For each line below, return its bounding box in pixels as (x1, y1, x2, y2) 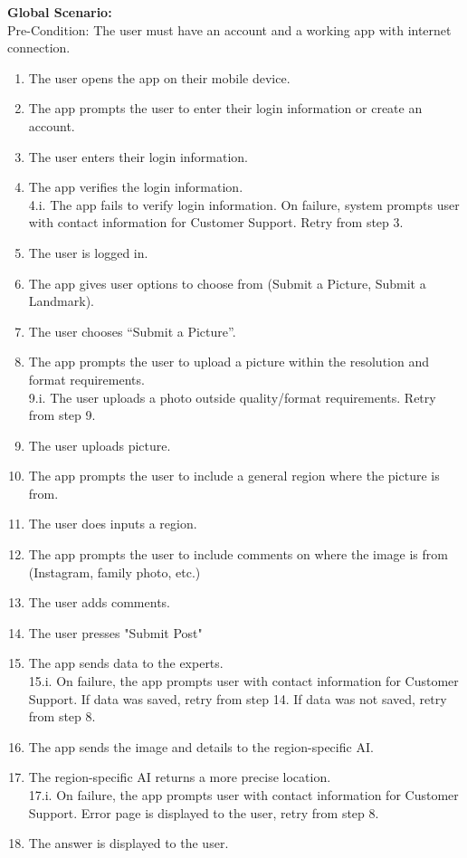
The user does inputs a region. (28, 514, 197, 533)
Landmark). (28, 291, 94, 310)
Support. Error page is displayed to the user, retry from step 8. (28, 803, 379, 822)
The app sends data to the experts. (28, 653, 224, 672)
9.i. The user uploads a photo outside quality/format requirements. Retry (28, 387, 436, 406)
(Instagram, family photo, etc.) (28, 562, 201, 581)
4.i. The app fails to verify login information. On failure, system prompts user (28, 195, 460, 214)
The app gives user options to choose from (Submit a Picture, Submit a (28, 273, 426, 292)
